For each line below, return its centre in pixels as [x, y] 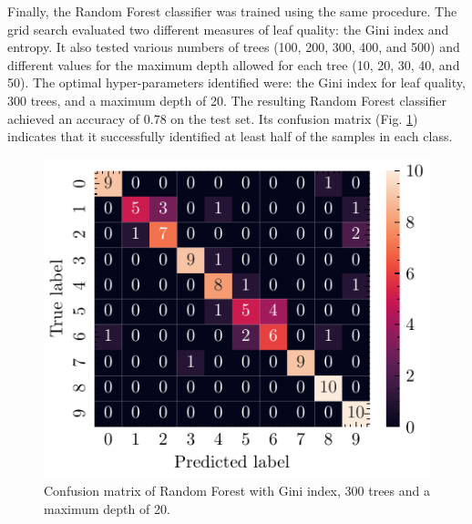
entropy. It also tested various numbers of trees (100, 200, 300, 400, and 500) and [234, 47]
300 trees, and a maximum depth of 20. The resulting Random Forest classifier [227, 100]
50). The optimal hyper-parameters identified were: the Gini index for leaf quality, [236, 82]
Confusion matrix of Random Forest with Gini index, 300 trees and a [237, 491]
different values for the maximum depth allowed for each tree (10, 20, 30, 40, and [234, 64]
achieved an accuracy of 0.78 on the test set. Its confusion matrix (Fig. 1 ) [213, 118]
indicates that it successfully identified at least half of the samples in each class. [230, 136]
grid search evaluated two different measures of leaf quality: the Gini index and [228, 29]
